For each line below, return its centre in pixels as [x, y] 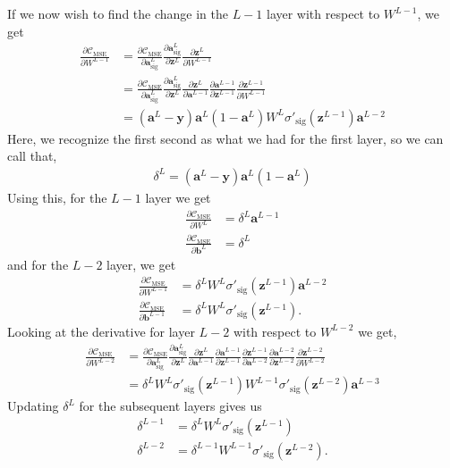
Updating [33, 406]
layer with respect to [323, 13]
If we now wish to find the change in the [118, 13]
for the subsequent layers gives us [170, 406]
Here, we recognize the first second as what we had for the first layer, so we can [225, 138]
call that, [32, 156]
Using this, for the [57, 197]
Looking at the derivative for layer [101, 331]
